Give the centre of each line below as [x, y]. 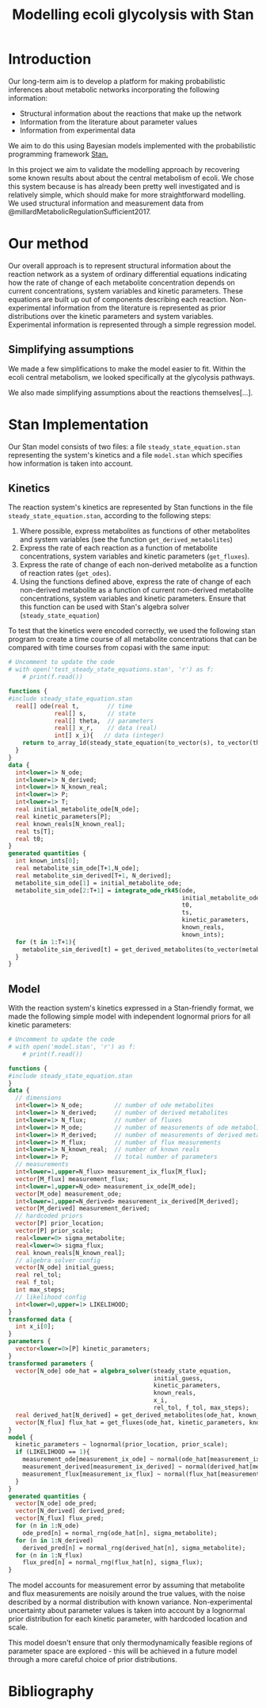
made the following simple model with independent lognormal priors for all [129, 1016]
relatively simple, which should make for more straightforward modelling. [127, 194]
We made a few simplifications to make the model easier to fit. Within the [127, 368]
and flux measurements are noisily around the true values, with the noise [127, 1594]
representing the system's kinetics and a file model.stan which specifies [125, 455]
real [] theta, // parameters [104, 721]
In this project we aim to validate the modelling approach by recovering [124, 169]
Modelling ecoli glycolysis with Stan [133, 15]
